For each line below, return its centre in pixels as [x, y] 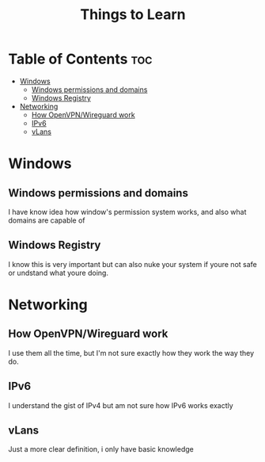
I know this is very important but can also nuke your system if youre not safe [132, 264]
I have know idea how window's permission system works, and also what [127, 212]
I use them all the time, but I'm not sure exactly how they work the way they [131, 353]
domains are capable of [47, 220]
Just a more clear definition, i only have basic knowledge [101, 449]
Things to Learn [133, 15]
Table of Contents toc [80, 59]
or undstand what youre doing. [59, 273]
